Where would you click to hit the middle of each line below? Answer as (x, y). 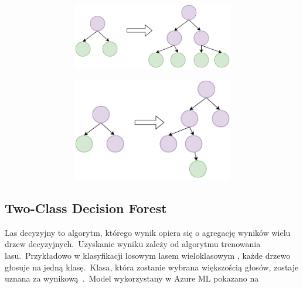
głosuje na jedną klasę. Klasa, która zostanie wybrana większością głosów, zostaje (152, 267)
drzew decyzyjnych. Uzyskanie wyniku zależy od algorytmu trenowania (133, 244)
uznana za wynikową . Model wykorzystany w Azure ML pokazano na (132, 278)
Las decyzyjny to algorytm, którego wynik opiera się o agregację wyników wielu (148, 232)
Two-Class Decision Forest (86, 208)
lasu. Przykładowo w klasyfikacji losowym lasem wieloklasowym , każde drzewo (148, 255)
